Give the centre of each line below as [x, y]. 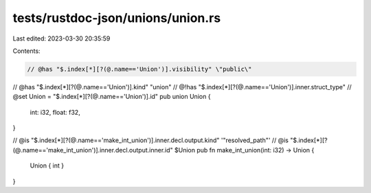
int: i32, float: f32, [55, 112]
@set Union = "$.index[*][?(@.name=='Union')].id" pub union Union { [112, 97]
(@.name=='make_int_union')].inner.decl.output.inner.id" [93, 150]
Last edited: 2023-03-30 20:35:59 [61, 38]
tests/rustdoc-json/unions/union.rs [117, 18]
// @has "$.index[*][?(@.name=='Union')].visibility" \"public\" [139, 69]
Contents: [26, 51]
